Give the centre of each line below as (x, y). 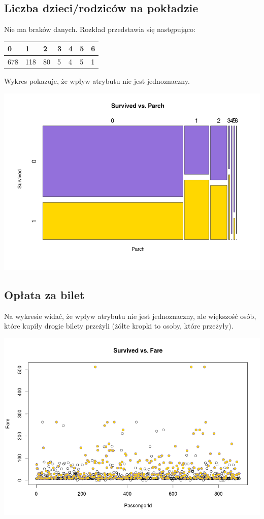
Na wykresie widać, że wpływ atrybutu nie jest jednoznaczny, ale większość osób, (130, 316)
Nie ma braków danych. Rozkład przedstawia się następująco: (100, 29)
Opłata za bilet (44, 294)
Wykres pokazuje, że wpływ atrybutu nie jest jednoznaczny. (97, 81)
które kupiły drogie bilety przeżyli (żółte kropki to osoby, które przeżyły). (119, 326)
